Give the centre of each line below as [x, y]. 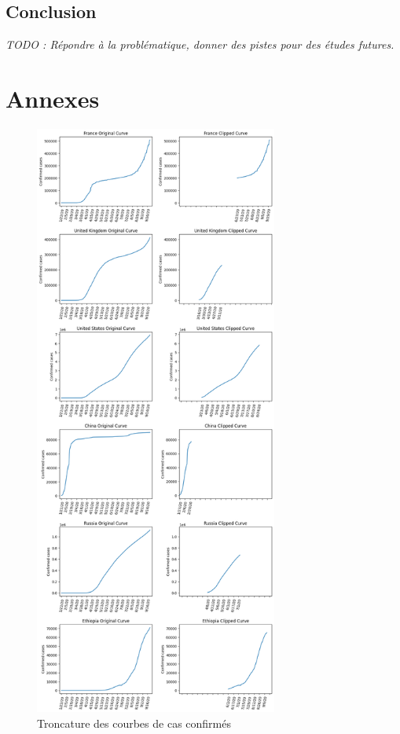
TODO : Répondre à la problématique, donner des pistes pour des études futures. [200, 44]
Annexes [53, 98]
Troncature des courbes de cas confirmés [134, 723]
